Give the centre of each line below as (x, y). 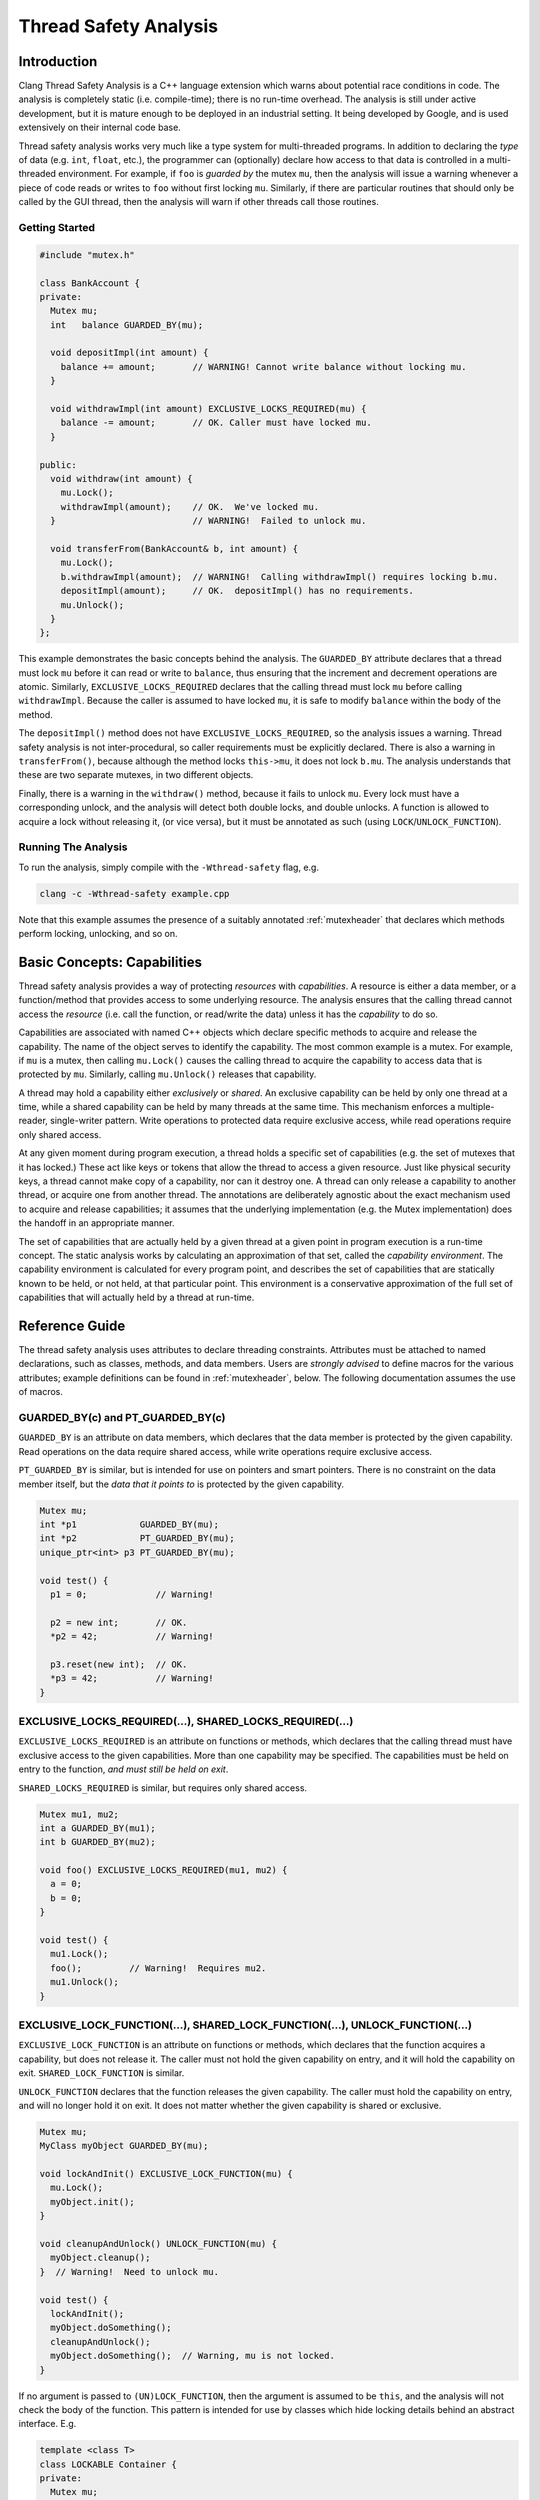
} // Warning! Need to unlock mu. (129, 2271)
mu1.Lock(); (79, 1954)
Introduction (58, 61)
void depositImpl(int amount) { (129, 353)
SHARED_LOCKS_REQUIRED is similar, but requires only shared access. (163, 1787)
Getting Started (56, 227)
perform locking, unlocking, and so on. (98, 934)
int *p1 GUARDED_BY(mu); (129, 1524)
